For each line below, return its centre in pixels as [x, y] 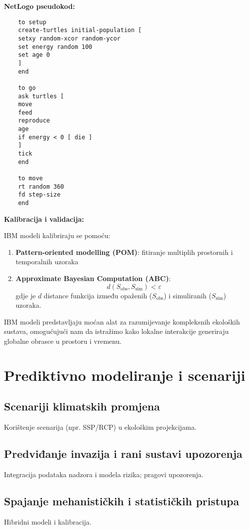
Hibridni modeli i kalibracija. [48, 521]
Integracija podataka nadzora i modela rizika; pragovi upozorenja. [104, 474]
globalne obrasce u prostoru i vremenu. [63, 341]
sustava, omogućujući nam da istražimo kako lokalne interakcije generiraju [116, 331]
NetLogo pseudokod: [40, 6]
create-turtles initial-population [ [80, 30]
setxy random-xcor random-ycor [69, 38]
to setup [32, 22]
